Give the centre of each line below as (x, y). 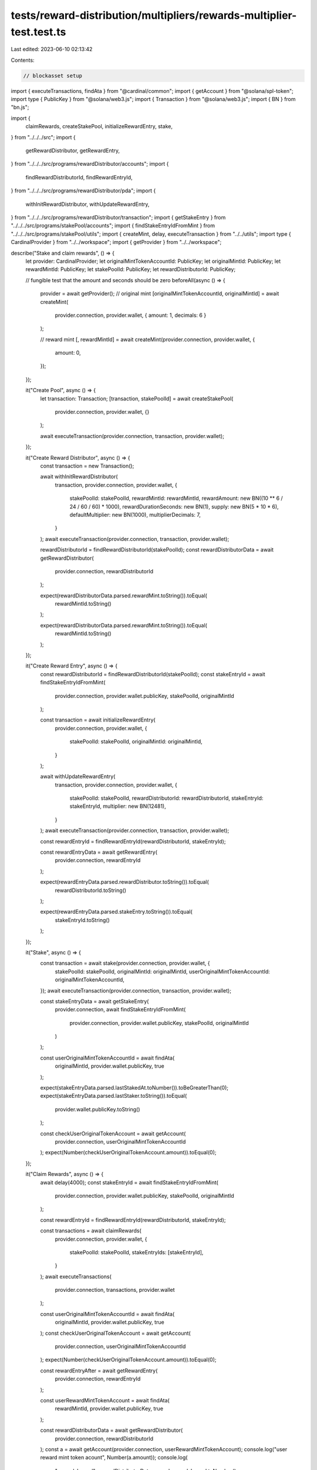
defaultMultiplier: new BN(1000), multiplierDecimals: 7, (135, 514)
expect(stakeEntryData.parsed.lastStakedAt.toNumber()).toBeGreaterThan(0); (134, 1088)
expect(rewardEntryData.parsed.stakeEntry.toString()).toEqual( (117, 912)
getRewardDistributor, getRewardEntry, (73, 151)
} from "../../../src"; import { (43, 137)
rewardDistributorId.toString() (90, 890)
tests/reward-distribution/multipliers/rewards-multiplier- (154, 15)
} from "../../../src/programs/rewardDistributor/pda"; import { (83, 191)
